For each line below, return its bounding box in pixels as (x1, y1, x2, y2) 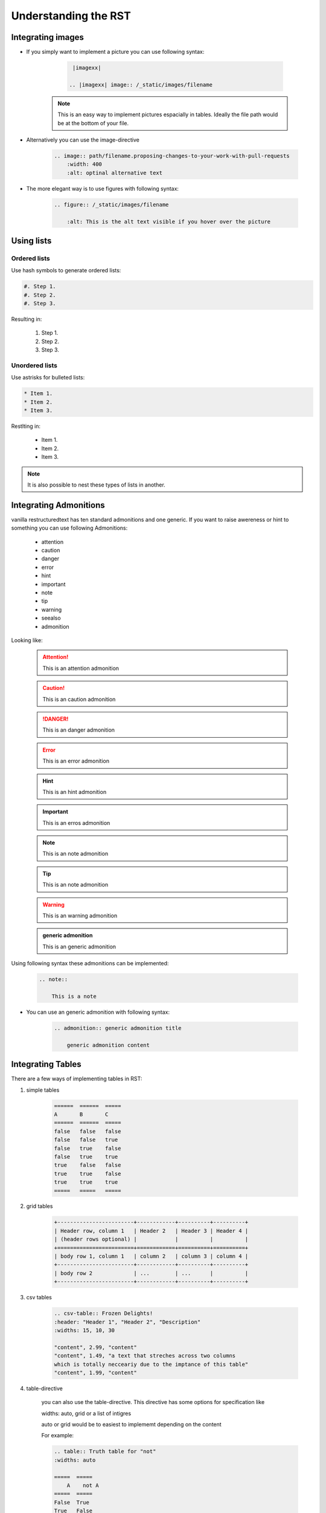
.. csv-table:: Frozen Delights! (54, 1310, 153, 1317)
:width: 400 (66, 161, 103, 168)
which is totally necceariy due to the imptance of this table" (54, 1360, 249, 1368)
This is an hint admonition (42, 788, 107, 795)
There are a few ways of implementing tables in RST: (11, 1075, 142, 1083)
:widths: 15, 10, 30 (54, 1327, 115, 1334)
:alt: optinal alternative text (66, 169, 163, 176)
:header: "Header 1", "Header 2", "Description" (54, 1318, 201, 1325)
